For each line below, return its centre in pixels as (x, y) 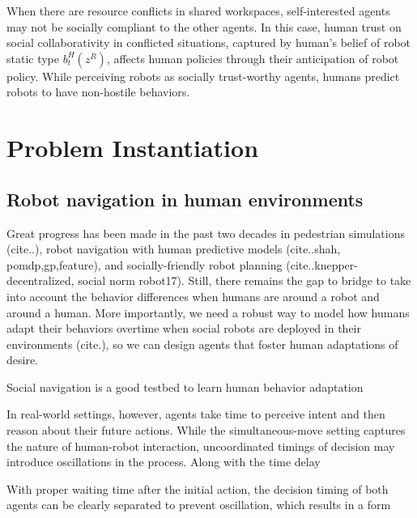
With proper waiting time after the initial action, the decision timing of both (198, 488)
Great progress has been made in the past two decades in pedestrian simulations (206, 233)
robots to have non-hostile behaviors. (98, 92)
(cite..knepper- (322, 264)
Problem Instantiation (133, 148)
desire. (23, 360)
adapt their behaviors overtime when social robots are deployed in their (184, 328)
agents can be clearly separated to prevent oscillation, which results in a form (199, 505)
